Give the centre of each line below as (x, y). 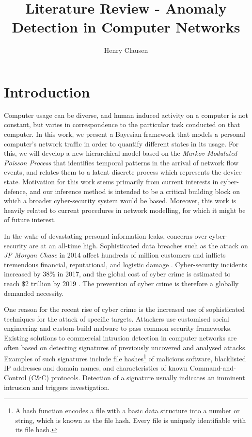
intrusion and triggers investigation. (57, 387)
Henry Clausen (126, 50)
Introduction (47, 91)
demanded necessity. (34, 293)
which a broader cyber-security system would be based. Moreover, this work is (120, 201)
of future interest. (30, 219)
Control (15, 377)
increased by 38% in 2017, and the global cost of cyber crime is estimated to (117, 274)
